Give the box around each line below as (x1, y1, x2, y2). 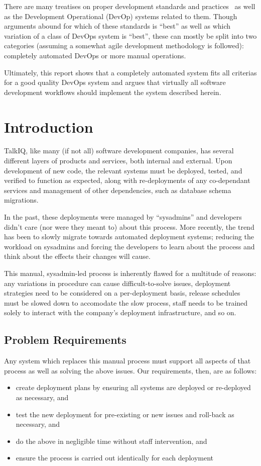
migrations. (4, 195, 39, 205)
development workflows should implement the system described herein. (4, 86, 221, 97)
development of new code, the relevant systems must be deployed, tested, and (4, 165, 242, 175)
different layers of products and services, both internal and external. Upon (4, 155, 232, 166)
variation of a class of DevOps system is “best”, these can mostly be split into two (4, 30, 257, 41)
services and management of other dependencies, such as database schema (4, 184, 231, 195)
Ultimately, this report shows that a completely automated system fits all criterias (4, 67, 257, 77)
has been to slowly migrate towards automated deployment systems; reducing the (4, 231, 254, 242)
